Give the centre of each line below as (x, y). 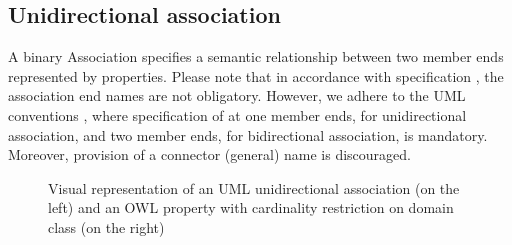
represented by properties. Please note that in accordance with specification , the (256, 75)
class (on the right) (106, 226)
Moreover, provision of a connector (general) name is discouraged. (209, 154)
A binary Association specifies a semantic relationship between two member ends (256, 56)
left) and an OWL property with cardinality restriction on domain (251, 207)
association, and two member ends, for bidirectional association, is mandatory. (248, 134)
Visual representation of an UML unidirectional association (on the (254, 187)
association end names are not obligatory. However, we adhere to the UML (237, 95)
